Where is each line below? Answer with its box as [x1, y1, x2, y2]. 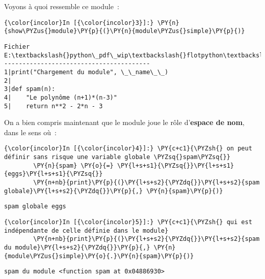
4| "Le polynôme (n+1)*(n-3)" [4, 94, 117, 101]
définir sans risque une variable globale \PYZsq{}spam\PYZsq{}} [4, 153, 230, 161]
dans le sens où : [4, 127, 57, 137]
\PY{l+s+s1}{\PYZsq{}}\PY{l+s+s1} [117, 162, 234, 169]
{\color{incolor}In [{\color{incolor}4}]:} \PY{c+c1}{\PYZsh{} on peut [4, 145, 252, 152]
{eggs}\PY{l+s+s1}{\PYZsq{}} [4, 170, 103, 178]
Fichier [4, 43, 30, 50]
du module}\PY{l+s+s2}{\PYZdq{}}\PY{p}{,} [4, 243, 150, 251]
